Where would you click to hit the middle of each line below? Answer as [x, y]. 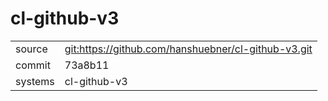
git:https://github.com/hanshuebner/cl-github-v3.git [188, 49]
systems [35, 81]
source [31, 49]
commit [33, 65]
